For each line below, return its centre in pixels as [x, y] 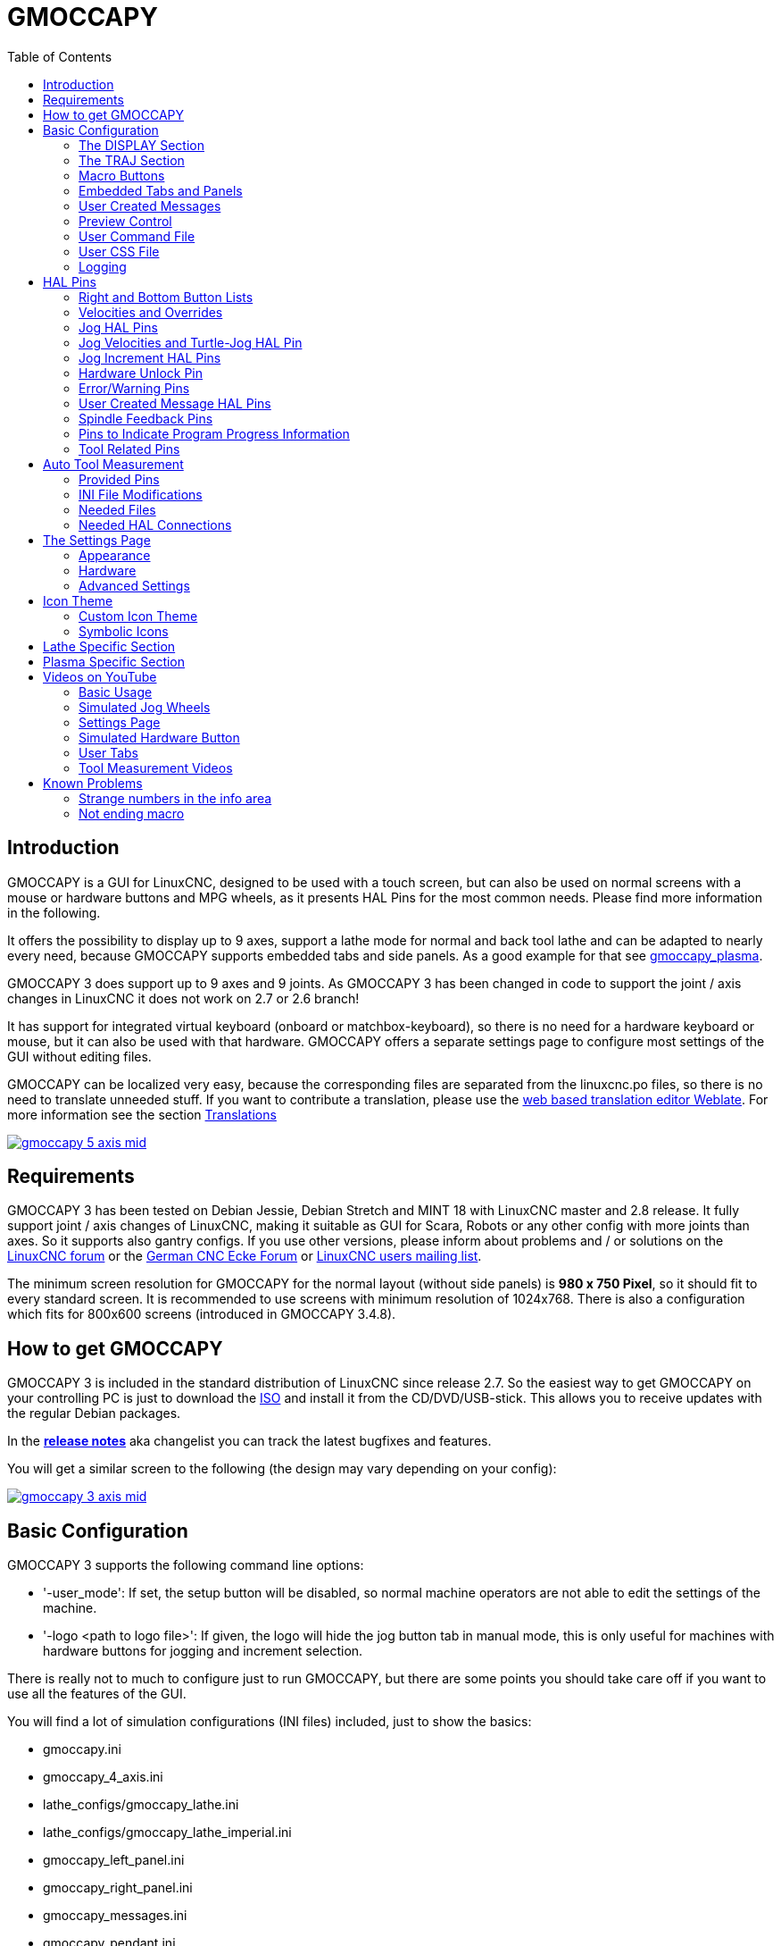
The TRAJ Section [132, 160]
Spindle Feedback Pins [146, 418]
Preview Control [125, 221]
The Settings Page [97, 540]
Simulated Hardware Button [159, 737]
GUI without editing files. [79, 1056]
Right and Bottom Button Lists [166, 297]
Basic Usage [116, 692]
